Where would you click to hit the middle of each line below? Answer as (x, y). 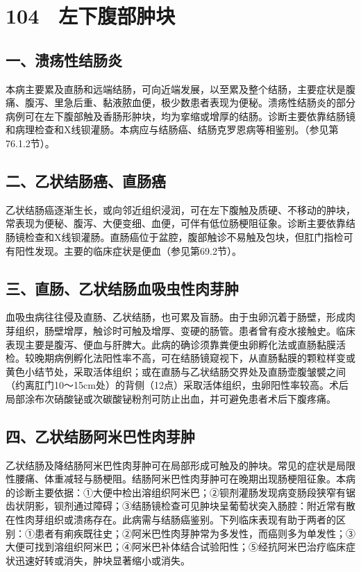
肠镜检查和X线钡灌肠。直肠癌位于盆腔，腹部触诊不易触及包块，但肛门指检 (175, 236)
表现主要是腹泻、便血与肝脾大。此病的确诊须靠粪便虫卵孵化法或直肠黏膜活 (176, 344)
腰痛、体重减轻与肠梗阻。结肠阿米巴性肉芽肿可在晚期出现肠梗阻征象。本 (180, 479)
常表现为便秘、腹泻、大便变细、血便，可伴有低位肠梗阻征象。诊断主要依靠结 (180, 223)
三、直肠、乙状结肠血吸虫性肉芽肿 (122, 288)
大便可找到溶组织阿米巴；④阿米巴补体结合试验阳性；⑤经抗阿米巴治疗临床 (176, 547)
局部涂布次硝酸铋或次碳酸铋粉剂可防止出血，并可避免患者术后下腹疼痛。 (171, 398)
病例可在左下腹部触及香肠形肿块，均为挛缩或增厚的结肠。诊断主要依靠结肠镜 (180, 116)
